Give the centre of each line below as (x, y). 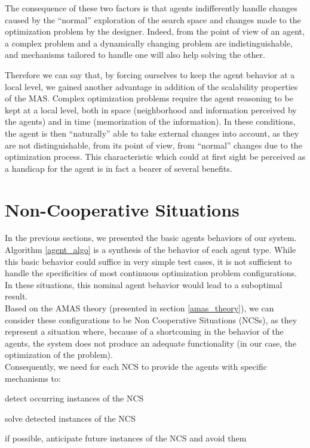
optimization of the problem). (59, 355)
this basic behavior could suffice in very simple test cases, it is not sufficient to (148, 261)
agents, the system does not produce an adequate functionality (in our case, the (151, 343)
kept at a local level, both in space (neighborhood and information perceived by (151, 109)
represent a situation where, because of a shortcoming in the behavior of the (144, 331)
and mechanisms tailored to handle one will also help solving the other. (135, 55)
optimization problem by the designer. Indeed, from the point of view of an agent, (155, 31)
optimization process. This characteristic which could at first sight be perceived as (155, 157)
